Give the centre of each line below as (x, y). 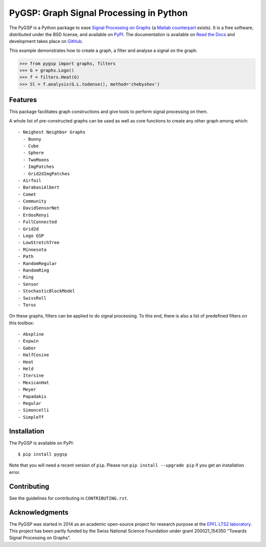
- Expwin (28, 341)
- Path (26, 256)
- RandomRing (33, 270)
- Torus (27, 305)
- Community (32, 201)
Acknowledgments (39, 512)
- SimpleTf (31, 417)
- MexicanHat (33, 382)
